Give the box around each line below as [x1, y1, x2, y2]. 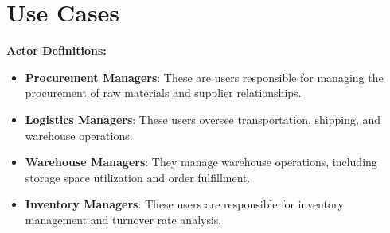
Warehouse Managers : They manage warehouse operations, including [25, 153, 377, 170]
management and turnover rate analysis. [25, 211, 222, 227]
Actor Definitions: [6, 42, 107, 59]
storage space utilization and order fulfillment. [25, 169, 251, 185]
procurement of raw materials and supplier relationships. [25, 84, 302, 101]
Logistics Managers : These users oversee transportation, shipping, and [25, 111, 381, 127]
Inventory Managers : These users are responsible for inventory [25, 196, 344, 212]
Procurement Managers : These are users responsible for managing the [25, 68, 384, 85]
